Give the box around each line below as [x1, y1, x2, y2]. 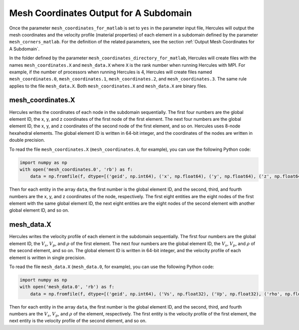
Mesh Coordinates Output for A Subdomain [9, 7, 192, 18]
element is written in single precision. [9, 255, 86, 261]
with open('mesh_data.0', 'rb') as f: [19, 284, 115, 290]
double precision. [9, 137, 45, 143]
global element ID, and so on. [9, 207, 69, 213]
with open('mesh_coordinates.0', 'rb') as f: [19, 166, 133, 172]
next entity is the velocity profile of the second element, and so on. [9, 318, 147, 324]
